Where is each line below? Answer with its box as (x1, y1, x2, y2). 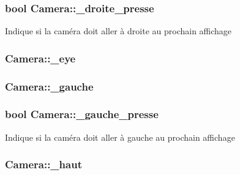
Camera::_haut (5, 157, 82, 172)
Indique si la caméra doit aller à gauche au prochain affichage (5, 130, 235, 143)
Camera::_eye (5, 50, 76, 65)
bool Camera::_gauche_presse (5, 106, 159, 122)
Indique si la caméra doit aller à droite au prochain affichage (5, 24, 232, 37)
